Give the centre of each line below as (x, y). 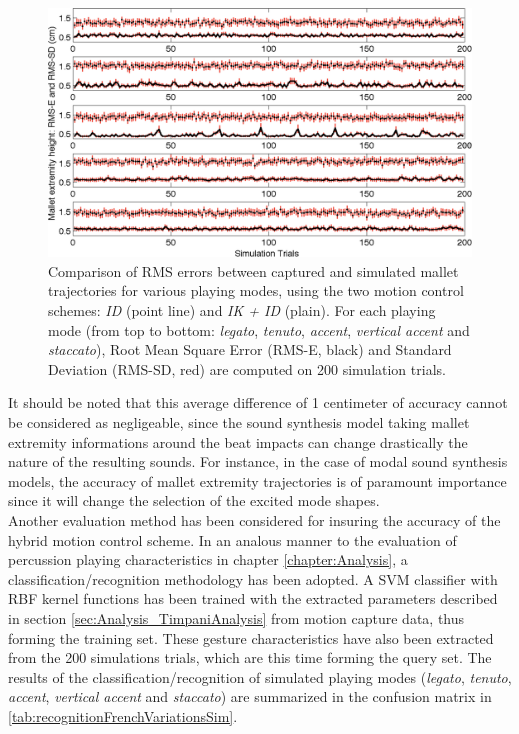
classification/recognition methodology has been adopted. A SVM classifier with (253, 578)
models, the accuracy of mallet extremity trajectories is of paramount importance (257, 480)
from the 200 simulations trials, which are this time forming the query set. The (250, 657)
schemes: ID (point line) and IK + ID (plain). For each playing (242, 310)
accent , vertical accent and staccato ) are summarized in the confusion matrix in (250, 696)
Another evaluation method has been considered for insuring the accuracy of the (254, 519)
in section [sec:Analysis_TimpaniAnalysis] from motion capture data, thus (236, 617)
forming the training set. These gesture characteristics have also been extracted (251, 637)
